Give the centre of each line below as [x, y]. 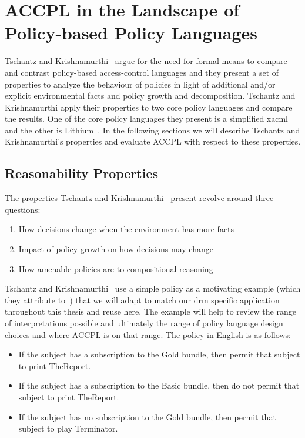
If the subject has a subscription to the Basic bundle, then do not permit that [159, 385]
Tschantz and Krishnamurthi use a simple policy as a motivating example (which [153, 288]
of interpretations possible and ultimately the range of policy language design [144, 323]
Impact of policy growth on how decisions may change [116, 249]
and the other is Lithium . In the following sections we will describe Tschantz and [152, 130]
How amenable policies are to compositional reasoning [116, 268]
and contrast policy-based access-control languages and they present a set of [142, 72]
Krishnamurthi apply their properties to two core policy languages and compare [149, 107]
